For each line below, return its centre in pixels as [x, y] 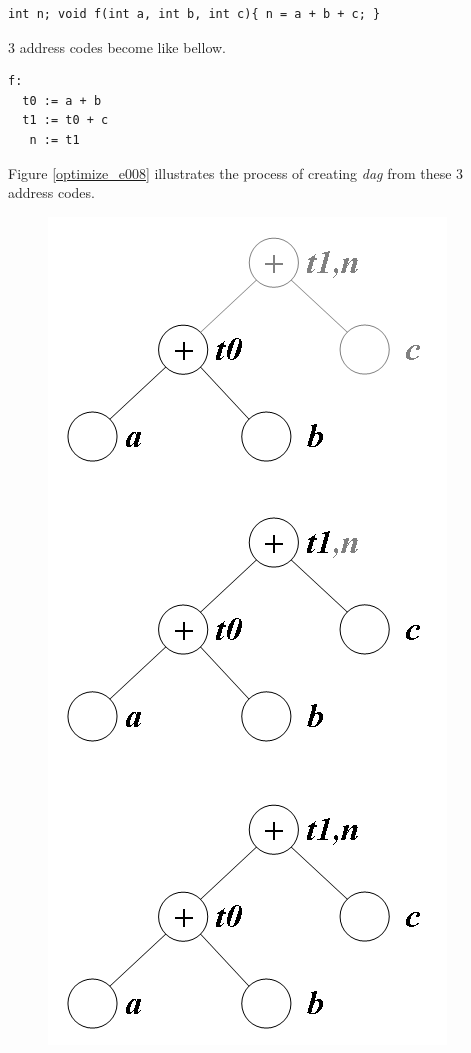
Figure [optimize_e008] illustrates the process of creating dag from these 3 [236, 172]
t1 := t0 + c [65, 120]
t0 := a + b [62, 100]
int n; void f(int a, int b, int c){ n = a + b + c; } [194, 14]
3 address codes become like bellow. [117, 46]
